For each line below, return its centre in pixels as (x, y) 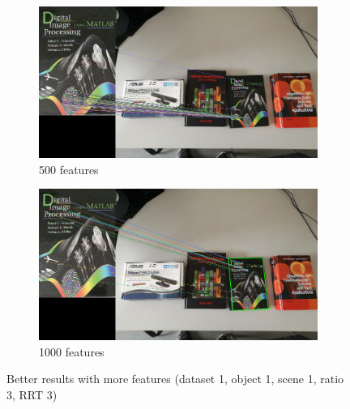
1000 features (72, 351)
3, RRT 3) (32, 394)
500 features (69, 169)
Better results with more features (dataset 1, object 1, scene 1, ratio (175, 379)
